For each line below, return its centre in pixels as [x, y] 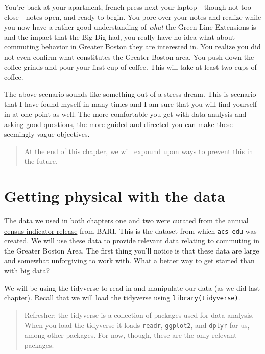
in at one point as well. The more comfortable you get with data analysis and [125, 113]
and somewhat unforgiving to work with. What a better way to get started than [129, 260]
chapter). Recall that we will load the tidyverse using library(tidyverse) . [122, 298]
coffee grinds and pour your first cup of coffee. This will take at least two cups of [130, 67]
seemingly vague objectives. [47, 134]
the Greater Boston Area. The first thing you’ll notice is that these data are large [132, 250]
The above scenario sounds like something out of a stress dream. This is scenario [130, 94]
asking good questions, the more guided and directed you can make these [118, 124]
